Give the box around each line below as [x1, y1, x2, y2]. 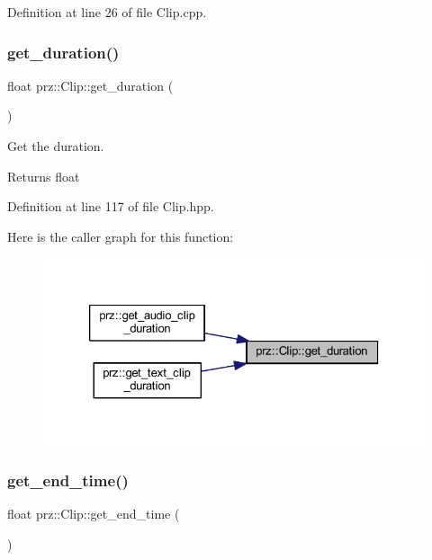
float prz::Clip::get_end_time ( [7, 504, 180, 523]
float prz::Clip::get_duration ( [7, 76, 174, 94]
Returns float [7, 166, 80, 185]
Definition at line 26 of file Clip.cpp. [7, 3, 207, 21]
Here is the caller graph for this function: [7, 227, 234, 245]
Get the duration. [7, 137, 104, 155]
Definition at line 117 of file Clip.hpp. [7, 197, 214, 216]
